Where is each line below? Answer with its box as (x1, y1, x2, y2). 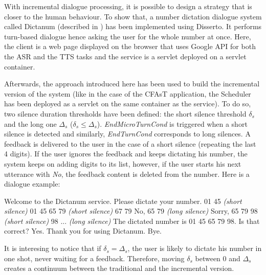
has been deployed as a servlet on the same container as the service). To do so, (4, 98, 251, 109)
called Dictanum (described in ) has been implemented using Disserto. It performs (4, 21, 262, 32)
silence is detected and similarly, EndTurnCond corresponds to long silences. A (4, 128, 251, 139)
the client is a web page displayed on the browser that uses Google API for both (4, 41, 256, 52)
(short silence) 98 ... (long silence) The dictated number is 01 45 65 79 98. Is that (4, 215, 260, 226)
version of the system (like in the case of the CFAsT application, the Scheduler (4, 88, 251, 99)
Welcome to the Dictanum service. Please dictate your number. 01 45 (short (4, 195, 242, 206)
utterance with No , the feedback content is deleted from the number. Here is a (4, 168, 250, 179)
